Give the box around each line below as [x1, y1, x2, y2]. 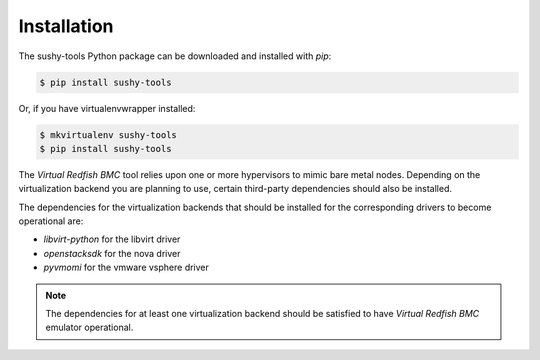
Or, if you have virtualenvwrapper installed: [18, 102, 196, 114]
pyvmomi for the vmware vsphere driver [43, 261, 210, 274]
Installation [18, 15, 114, 37]
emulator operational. [45, 321, 134, 334]
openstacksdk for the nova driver [43, 247, 181, 259]
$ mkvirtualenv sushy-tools [39, 129, 177, 140]
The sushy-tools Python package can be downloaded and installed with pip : [18, 50, 332, 62]
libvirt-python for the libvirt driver [43, 233, 181, 245]
